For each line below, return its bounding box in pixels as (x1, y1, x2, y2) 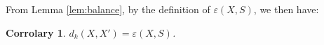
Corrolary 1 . (6, 25, 66, 39)
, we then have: (253, 2, 319, 16)
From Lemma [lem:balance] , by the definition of (6, 2, 210, 16)
